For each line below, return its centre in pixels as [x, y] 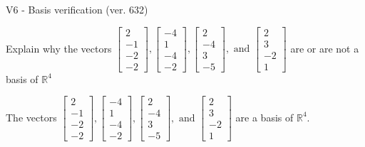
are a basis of [264, 117]
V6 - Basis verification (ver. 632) [77, 9]
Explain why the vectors [59, 48]
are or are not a [325, 48]
